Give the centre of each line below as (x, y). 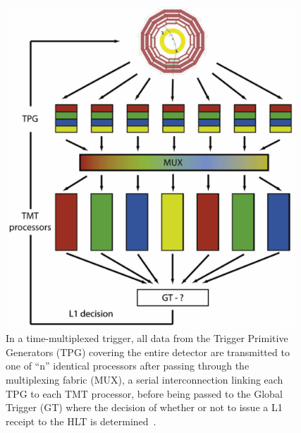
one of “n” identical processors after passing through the (128, 366)
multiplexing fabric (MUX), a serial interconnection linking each (145, 380)
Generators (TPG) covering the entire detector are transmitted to (148, 352)
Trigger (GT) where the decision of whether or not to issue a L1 (144, 407)
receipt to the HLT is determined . (81, 421)
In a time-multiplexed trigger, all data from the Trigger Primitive (147, 338)
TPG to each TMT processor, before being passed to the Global (144, 393)
